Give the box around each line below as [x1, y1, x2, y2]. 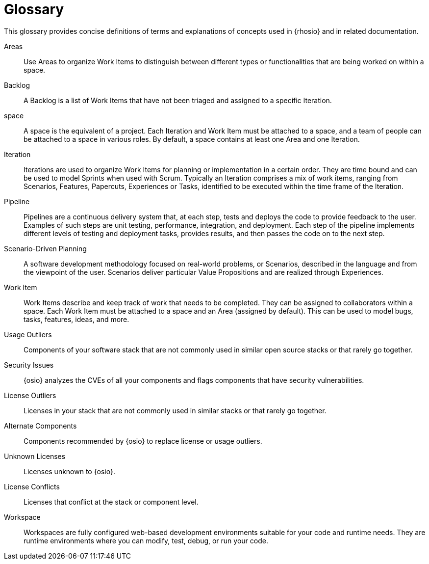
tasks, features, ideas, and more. [24, 315, 129, 323]
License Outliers [4, 391, 56, 400]
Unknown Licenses [4, 452, 66, 460]
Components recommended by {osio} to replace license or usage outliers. [24, 436, 262, 445]
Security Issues [4, 360, 54, 369]
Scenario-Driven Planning [4, 244, 87, 253]
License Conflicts [4, 482, 60, 491]
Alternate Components [4, 421, 77, 430]
